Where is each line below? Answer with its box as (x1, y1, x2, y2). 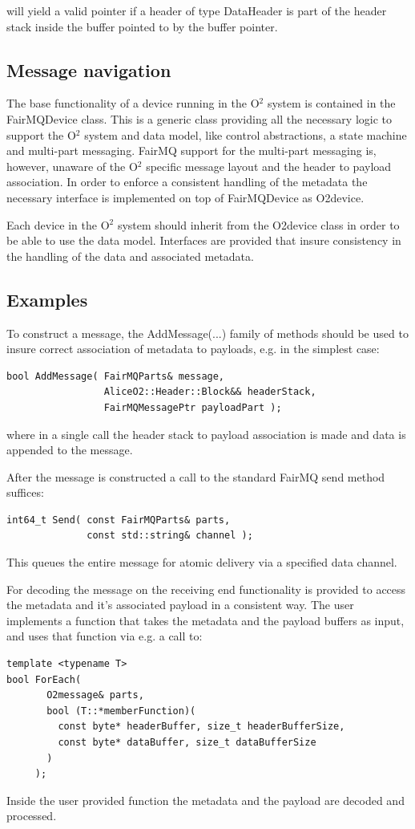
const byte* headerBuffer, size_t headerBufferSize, (58, 721, 345, 733)
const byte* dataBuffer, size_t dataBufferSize (58, 737, 316, 748)
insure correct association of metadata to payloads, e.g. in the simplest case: (6, 340, 380, 357)
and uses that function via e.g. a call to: (6, 628, 203, 644)
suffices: (6, 484, 44, 501)
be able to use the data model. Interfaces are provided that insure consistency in (6, 232, 401, 249)
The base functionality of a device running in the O (6, 95, 260, 112)
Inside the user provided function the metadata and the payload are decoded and (6, 791, 405, 808)
